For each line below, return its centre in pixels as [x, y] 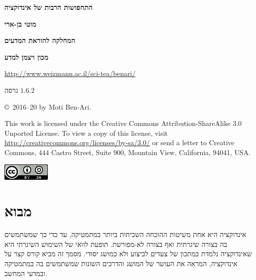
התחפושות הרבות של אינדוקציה [49, 7]
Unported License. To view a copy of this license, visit [86, 133]
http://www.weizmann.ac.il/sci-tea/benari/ [70, 73]
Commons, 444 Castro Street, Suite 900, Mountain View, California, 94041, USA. [128, 152]
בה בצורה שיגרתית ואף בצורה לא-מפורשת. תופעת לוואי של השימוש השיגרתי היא [116, 244]
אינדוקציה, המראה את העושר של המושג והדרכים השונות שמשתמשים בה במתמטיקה [121, 263]
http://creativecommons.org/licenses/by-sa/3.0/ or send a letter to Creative [120, 142]
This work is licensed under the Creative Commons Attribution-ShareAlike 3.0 [123, 123]
